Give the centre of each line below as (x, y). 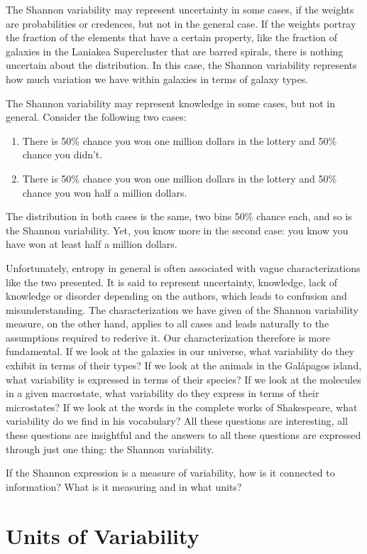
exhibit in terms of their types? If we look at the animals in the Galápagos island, (184, 365)
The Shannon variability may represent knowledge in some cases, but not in (170, 103)
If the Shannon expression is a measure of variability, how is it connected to (170, 473)
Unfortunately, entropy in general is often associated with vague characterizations (183, 267)
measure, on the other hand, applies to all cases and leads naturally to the (168, 324)
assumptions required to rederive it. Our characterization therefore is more (168, 337)
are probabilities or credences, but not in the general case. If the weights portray (181, 23)
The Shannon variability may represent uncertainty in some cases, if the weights (180, 9)
